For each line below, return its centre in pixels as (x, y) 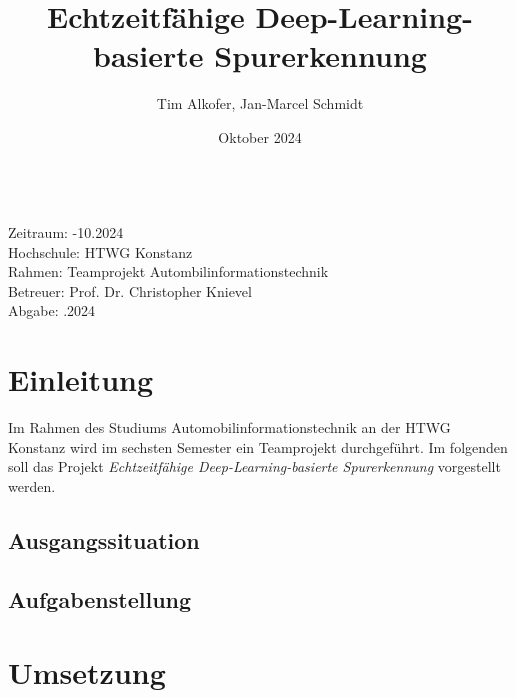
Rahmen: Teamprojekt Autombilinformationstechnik (168, 271)
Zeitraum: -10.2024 (66, 232)
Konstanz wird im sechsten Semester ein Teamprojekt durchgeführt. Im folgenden (258, 446)
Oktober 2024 (260, 136)
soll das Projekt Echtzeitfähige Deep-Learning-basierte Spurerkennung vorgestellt (254, 466)
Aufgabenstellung (100, 598)
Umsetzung (87, 672)
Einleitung (81, 379)
